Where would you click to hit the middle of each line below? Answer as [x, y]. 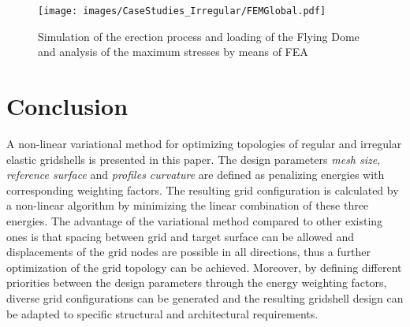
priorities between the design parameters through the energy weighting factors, [197, 282]
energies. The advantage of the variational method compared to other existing [195, 220]
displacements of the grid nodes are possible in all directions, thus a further [188, 252]
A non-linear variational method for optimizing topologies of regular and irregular [204, 143]
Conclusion [67, 106]
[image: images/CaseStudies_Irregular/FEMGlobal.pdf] [182, 11]
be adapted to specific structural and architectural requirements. [162, 313]
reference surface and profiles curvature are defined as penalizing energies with [196, 175]
